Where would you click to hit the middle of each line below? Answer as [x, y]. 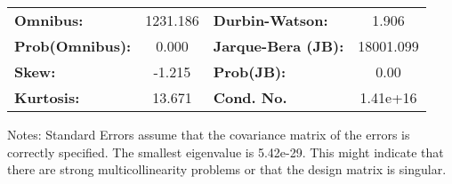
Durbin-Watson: [270, 20]
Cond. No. [250, 97]
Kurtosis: [47, 97]
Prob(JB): [250, 72]
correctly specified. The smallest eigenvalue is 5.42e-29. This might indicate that [226, 152]
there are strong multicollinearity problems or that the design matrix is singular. [227, 169]
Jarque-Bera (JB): [278, 46]
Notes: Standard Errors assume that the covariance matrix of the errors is [209, 134]
